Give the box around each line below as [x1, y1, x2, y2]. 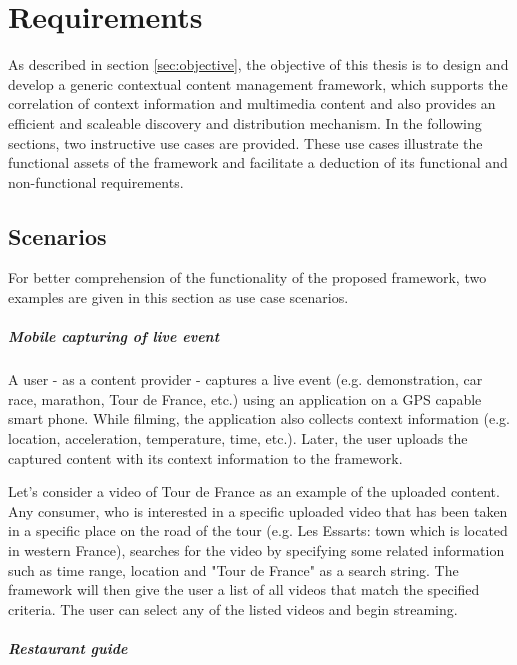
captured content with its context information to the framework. [8, 447, 403, 468]
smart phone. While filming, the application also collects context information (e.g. [8, 408, 510, 429]
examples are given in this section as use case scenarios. [8, 287, 349, 308]
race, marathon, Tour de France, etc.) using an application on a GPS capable [8, 388, 482, 409]
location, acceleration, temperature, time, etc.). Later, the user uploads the [8, 428, 468, 449]
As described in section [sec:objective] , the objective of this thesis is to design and [8, 54, 509, 75]
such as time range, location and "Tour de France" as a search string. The [8, 559, 459, 580]
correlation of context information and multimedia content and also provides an [8, 93, 496, 114]
